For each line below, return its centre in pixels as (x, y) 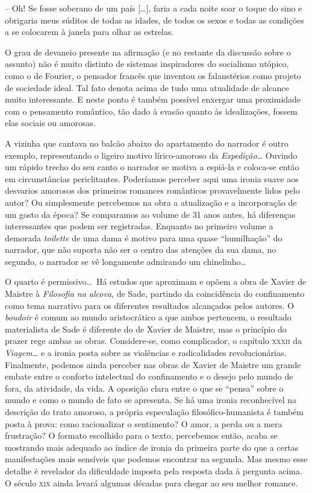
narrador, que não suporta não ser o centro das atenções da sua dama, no (141, 250)
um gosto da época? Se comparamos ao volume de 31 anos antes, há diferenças (150, 214)
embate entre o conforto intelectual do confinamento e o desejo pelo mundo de (149, 376)
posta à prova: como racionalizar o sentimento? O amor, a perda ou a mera (144, 423)
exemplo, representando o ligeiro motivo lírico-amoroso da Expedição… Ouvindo (151, 155)
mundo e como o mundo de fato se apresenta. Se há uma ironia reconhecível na (151, 400)
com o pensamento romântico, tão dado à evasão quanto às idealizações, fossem (151, 111)
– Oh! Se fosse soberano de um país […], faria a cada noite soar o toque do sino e (154, 8)
